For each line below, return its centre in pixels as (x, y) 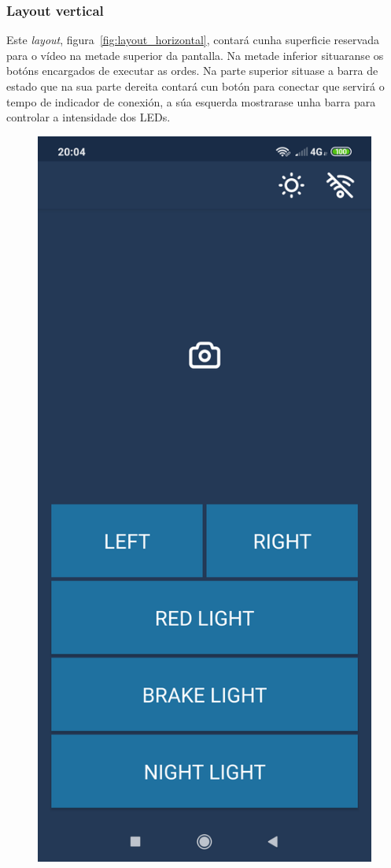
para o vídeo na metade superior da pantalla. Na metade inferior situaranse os (195, 55)
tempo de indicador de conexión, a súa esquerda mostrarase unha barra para (191, 101)
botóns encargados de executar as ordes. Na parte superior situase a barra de (192, 71)
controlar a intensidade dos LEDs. (89, 117)
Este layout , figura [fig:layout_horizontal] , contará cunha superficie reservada (193, 40)
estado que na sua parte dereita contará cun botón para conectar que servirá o (195, 86)
